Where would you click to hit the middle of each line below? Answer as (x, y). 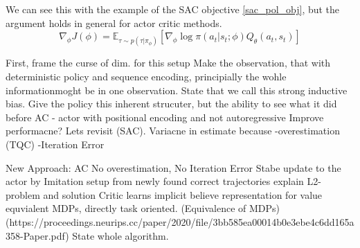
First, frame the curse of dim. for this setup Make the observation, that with (168, 63)
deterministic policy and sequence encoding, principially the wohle (146, 76)
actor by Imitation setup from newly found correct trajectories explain (155, 181)
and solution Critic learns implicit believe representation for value (183, 194)
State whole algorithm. (120, 235)
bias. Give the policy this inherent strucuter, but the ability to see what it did (171, 104)
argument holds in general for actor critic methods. (114, 23)
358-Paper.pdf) (37, 235)
